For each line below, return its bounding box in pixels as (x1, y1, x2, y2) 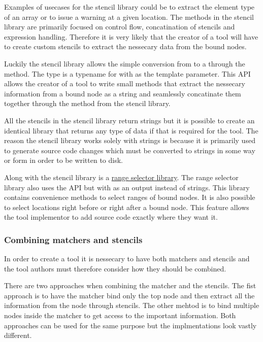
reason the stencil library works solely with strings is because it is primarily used (4, 135, 255, 146)
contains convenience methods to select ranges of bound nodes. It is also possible (4, 192, 255, 202)
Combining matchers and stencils (4, 233, 143, 246)
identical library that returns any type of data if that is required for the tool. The (4, 125, 258, 135)
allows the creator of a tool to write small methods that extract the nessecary (4, 78, 245, 89)
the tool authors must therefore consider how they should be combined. (4, 263, 226, 273)
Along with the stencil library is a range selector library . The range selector (4, 172, 239, 182)
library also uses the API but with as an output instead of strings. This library (4, 182, 250, 192)
